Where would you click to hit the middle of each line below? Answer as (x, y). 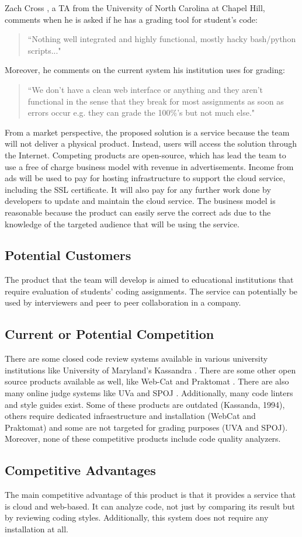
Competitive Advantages (80, 470)
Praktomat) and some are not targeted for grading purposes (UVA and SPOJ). (146, 427)
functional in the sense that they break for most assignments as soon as (156, 101)
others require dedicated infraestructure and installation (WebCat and (130, 416)
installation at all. (37, 529)
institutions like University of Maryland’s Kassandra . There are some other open (150, 370)
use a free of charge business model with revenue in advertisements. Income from (149, 166)
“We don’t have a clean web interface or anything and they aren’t (145, 89)
